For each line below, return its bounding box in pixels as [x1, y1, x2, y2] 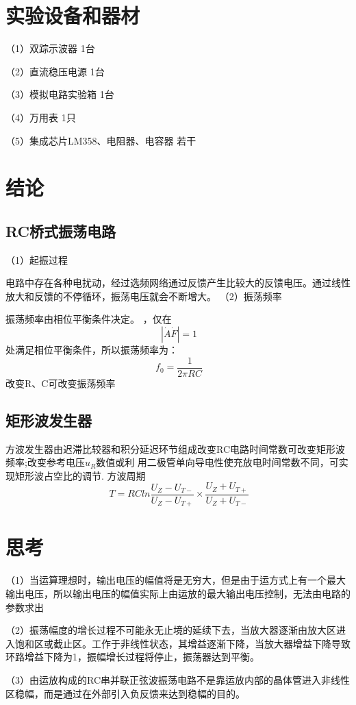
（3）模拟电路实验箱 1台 [5, 87, 114, 101]
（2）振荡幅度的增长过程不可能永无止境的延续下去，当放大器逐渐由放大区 [5, 623, 336, 637]
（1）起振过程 [5, 252, 68, 267]
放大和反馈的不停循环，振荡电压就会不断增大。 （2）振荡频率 [5, 288, 282, 303]
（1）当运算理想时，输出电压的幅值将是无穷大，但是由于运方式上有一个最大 [5, 573, 346, 587]
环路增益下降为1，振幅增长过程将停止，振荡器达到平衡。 [5, 650, 259, 664]
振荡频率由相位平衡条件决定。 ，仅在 [5, 312, 172, 326]
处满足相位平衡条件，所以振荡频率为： [5, 343, 178, 357]
